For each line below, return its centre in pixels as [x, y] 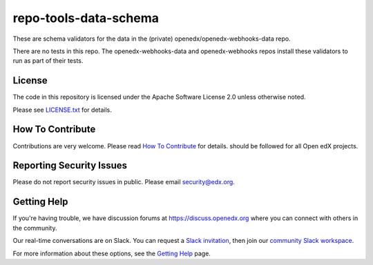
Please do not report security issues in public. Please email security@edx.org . [124, 182]
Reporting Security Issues [70, 166]
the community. [35, 228]
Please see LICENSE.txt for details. [62, 110]
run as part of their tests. [48, 61]
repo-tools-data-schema [86, 18]
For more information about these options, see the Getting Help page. [112, 253]
